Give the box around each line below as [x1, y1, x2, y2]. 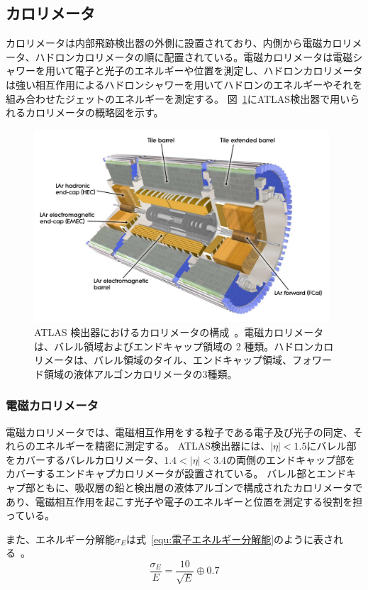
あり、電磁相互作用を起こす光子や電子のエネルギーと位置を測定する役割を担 [6, 494, 363, 508]
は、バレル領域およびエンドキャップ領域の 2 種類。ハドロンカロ [34, 338, 334, 353]
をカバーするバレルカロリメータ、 [6, 452, 165, 467]
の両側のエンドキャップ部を [226, 452, 356, 467]
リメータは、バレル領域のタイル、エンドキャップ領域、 [34, 352, 292, 367]
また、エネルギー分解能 [6, 531, 115, 546]
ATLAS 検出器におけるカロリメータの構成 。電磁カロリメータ [34, 324, 324, 339]
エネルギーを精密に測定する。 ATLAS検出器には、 [35, 438, 271, 453]
